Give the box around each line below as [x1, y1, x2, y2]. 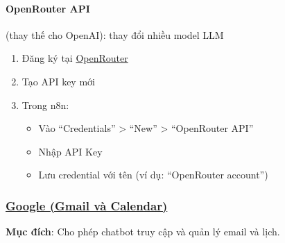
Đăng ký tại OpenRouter [21, 51, 128, 65]
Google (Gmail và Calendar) [6, 196, 168, 214]
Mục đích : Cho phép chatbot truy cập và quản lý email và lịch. [6, 224, 280, 239]
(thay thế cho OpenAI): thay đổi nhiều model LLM [6, 27, 224, 42]
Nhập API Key [38, 144, 103, 158]
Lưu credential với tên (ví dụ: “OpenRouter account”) [38, 167, 268, 182]
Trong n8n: [21, 97, 69, 112]
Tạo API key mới [21, 74, 95, 88]
